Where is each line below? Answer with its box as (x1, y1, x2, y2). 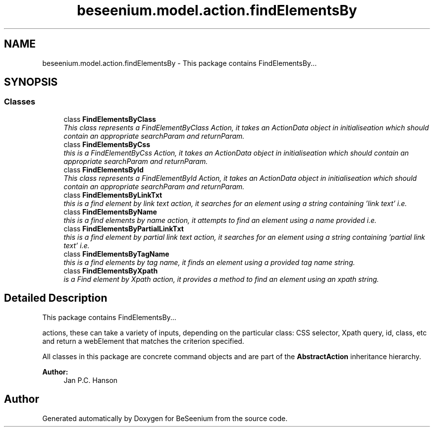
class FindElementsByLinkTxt (63, 190, 163, 199)
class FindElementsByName (63, 207, 157, 216)
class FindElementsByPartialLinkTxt (63, 224, 184, 233)
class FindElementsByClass (63, 114, 156, 123)
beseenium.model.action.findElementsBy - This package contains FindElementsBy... (42, 58, 317, 67)
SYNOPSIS (4, 76, 58, 89)
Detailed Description (4, 292, 108, 305)
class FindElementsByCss (63, 140, 150, 149)
